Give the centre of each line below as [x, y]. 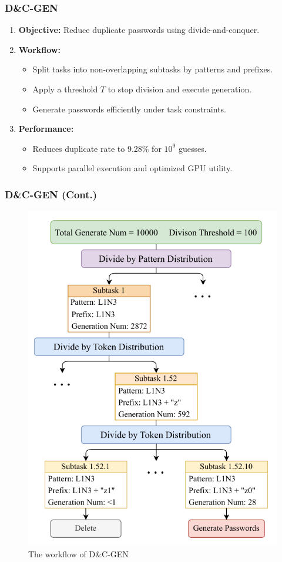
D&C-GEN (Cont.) [51, 194]
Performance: [46, 129]
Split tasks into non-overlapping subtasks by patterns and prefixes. [153, 69]
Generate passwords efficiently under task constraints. [129, 109]
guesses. [192, 148]
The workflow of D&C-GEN [78, 554]
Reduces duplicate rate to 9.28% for [97, 148]
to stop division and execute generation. [180, 89]
